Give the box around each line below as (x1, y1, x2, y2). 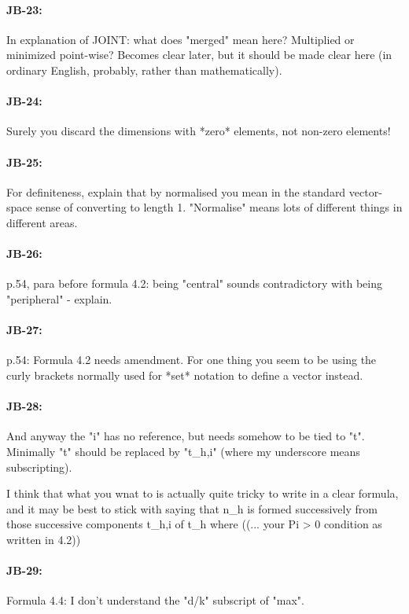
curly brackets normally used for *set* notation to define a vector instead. (6, 366, 363, 383)
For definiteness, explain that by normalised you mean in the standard (6, 183, 346, 200)
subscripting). (6, 458, 72, 475)
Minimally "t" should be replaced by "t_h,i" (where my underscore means (6, 443, 360, 459)
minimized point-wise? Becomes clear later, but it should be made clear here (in (6, 46, 392, 63)
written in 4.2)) (6, 531, 81, 547)
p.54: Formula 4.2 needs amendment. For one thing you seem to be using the (6, 351, 377, 368)
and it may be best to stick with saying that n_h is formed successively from (6, 500, 378, 517)
